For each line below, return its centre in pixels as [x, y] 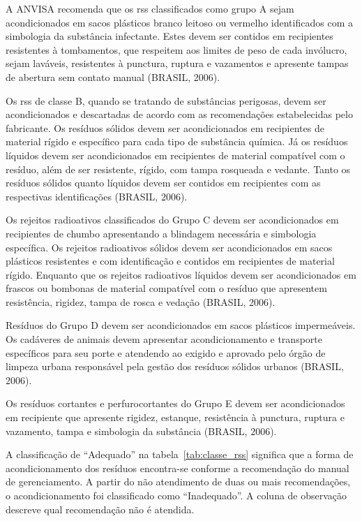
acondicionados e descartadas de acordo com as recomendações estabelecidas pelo [179, 114]
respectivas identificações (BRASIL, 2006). [97, 196]
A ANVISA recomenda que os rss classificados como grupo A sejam [150, 8]
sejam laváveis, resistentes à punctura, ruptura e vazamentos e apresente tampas [177, 63]
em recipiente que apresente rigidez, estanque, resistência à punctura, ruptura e [175, 417]
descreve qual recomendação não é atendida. [100, 509]
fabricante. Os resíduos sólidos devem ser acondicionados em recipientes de [165, 127]
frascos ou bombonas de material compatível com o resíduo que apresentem [166, 288]
